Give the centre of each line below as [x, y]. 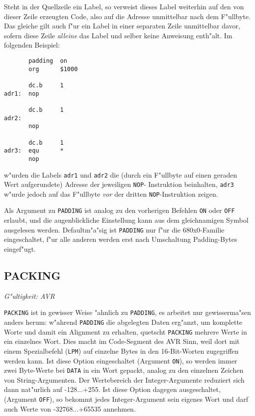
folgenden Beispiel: [32, 45]
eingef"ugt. [20, 248]
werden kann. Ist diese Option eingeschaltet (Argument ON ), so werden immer [121, 360]
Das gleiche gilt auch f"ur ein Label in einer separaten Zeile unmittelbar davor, [122, 26]
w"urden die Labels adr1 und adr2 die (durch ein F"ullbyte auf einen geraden [121, 174]
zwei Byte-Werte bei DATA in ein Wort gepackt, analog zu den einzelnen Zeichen [124, 370]
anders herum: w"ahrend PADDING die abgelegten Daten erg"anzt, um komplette [123, 322]
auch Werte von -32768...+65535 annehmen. [70, 408]
